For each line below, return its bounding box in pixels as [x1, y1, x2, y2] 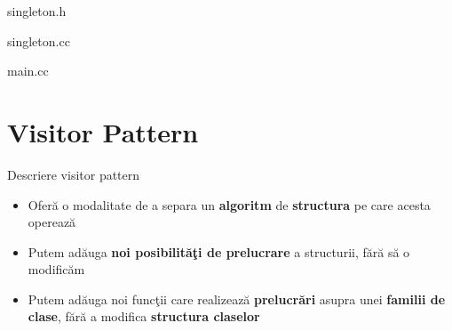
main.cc [7, 61, 49, 80]
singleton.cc [7, 31, 70, 50]
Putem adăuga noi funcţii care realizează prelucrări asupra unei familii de [28, 289, 446, 308]
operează [28, 213, 76, 231]
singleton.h [7, 2, 67, 20]
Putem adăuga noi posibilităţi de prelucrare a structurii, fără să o [28, 242, 410, 261]
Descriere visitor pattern [7, 165, 140, 183]
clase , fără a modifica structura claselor [28, 307, 260, 326]
